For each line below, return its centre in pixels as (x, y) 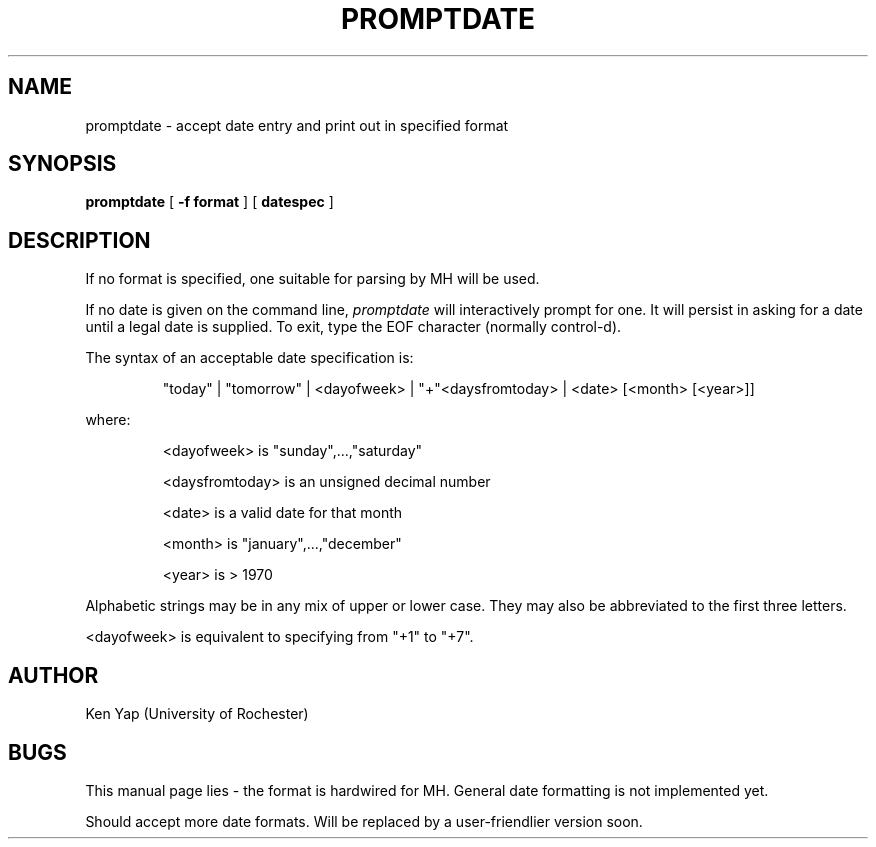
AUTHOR (53, 675)
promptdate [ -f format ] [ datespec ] (209, 202)
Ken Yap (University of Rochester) (197, 714)
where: (108, 420)
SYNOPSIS (62, 164)
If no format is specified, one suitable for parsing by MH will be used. (312, 279)
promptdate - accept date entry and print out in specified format (297, 125)
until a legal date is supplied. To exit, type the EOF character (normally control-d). (353, 327)
